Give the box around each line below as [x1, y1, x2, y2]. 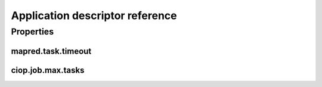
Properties [11, 26, 54, 37]
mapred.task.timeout [11, 46, 92, 56]
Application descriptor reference [11, 9, 177, 22]
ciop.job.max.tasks [11, 65, 85, 75]
